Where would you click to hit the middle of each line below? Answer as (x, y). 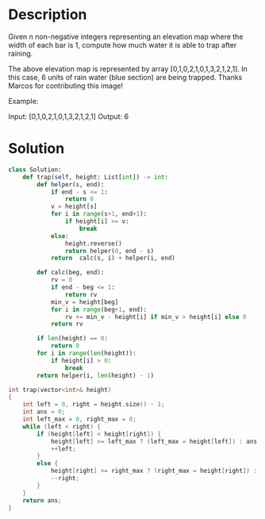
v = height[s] (74, 207)
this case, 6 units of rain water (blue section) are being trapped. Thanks (125, 77)
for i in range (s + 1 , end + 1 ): (99, 214)
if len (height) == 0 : (73, 339)
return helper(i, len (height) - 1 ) (96, 375)
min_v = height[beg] (84, 302)
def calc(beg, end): (71, 273)
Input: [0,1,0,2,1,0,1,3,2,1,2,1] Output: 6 (69, 116)
